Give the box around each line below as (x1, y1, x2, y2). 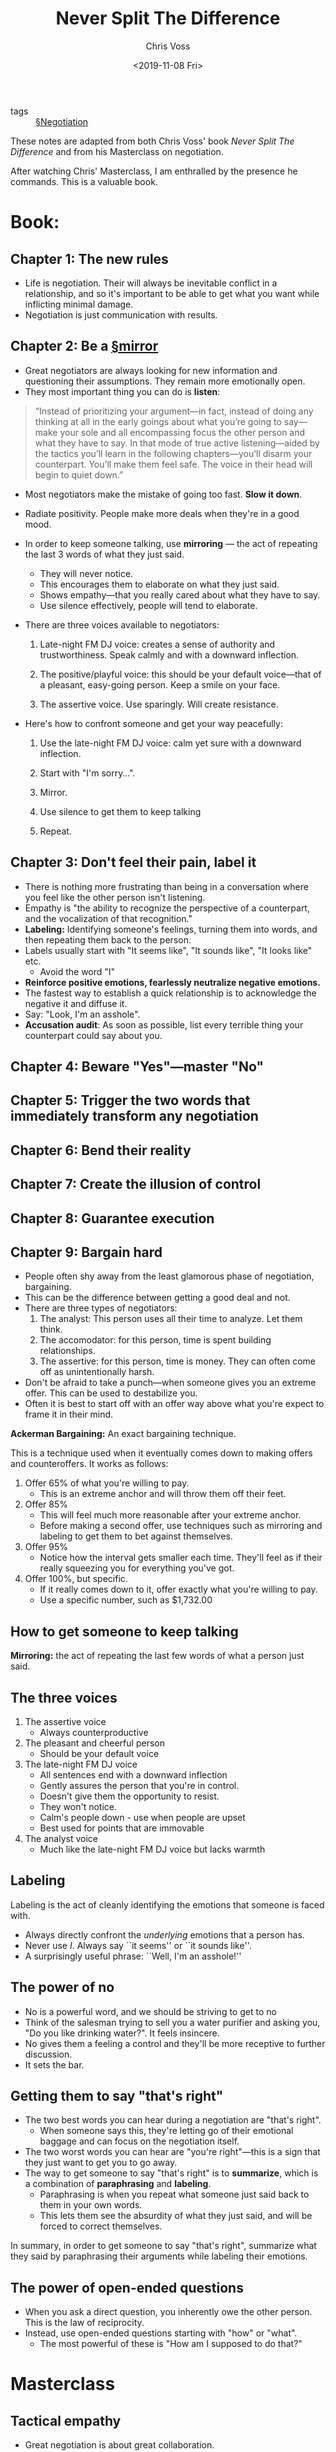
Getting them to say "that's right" (10, 2087, 224, 2104)
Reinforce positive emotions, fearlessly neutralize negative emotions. (24, 976, 321, 988)
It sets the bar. (24, 2058, 85, 2071)
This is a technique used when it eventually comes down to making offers (10, 1447, 313, 1459)
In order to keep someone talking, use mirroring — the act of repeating (24, 537, 318, 549)
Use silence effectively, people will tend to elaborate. (39, 599, 258, 611)
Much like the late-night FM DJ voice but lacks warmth (39, 1843, 266, 1855)
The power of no (10, 1979, 115, 1996)
